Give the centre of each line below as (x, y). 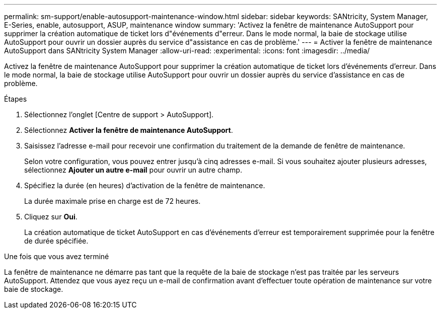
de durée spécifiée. (56, 241)
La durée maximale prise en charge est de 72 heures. (113, 201)
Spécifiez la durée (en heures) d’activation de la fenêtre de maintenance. (145, 185)
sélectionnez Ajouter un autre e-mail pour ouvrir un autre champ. (133, 170)
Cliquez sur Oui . (51, 217)
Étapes (16, 99)
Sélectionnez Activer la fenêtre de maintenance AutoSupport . (129, 130)
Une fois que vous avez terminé (57, 256)
